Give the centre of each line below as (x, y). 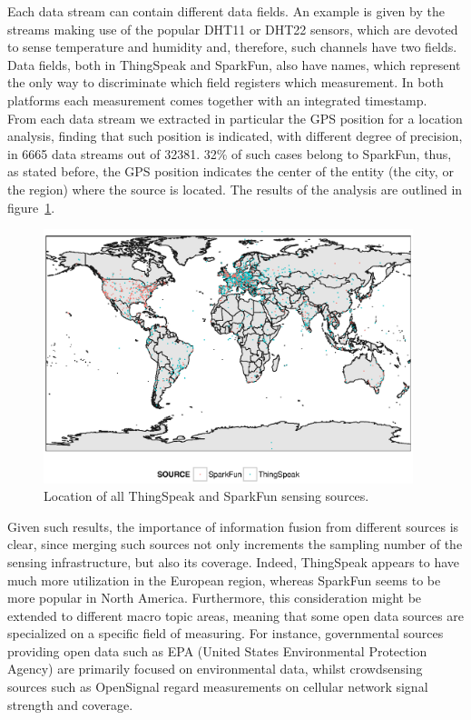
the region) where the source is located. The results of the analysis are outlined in (235, 189)
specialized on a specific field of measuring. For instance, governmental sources (226, 633)
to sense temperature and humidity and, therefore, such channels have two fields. (232, 47)
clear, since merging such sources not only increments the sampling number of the (235, 544)
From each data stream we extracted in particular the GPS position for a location (235, 118)
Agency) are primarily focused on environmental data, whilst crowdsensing (215, 669)
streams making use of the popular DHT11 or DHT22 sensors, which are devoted (233, 29)
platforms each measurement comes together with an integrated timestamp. (217, 100)
